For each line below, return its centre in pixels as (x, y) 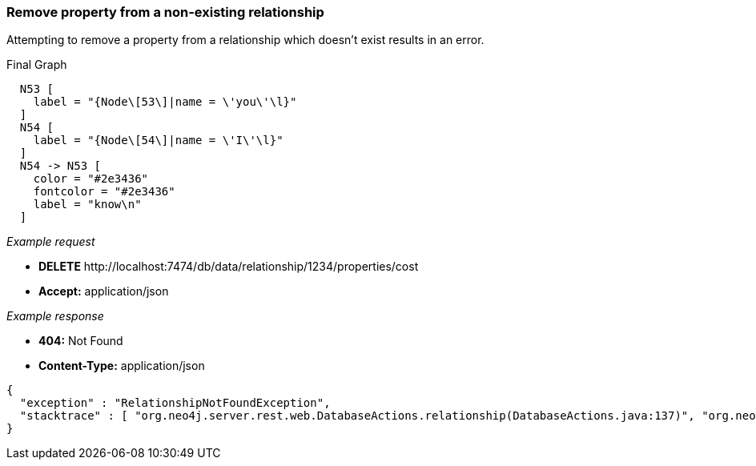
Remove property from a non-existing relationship (165, 12)
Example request (51, 242)
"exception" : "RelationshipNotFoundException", (175, 403)
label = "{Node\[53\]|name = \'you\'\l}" (165, 102)
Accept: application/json (104, 291)
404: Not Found (81, 341)
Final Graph (37, 65)
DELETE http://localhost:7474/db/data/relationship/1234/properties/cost (229, 267)
